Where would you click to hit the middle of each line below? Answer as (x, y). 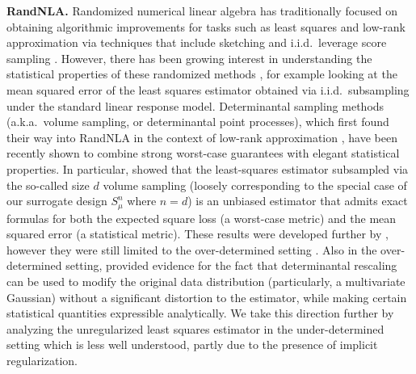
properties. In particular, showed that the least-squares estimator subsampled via (208, 168)
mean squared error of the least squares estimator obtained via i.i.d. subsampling (208, 89)
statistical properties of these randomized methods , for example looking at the (202, 74)
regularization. (42, 360)
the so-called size (48, 185)
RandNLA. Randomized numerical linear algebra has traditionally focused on (202, 11)
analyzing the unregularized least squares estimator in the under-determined (195, 328)
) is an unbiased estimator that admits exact (298, 201)
